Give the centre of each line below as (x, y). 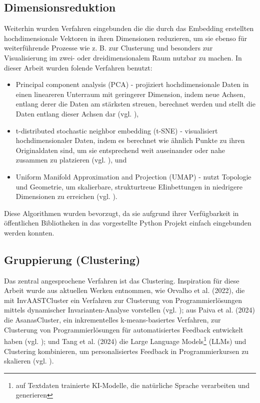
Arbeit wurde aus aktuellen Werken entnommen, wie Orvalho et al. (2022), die (124, 290)
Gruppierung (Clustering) (72, 259)
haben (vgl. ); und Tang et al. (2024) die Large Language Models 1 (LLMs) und (125, 340)
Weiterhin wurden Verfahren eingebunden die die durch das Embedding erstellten (129, 28)
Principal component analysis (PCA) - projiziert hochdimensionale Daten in (132, 84)
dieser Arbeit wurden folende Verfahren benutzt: (78, 67)
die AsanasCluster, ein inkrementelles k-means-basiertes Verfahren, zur (112, 320)
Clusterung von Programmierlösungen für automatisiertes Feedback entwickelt (124, 329)
